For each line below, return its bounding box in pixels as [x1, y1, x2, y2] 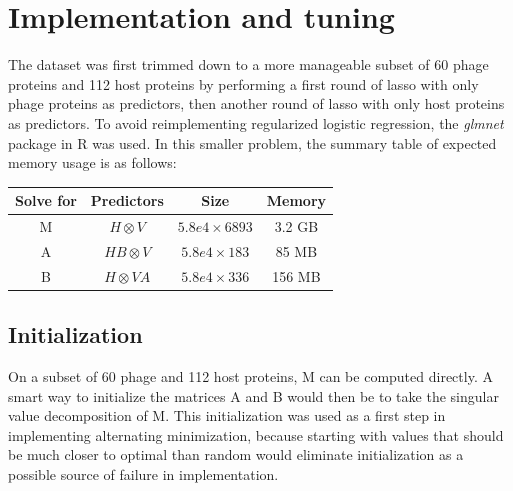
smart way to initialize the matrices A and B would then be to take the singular [8, 385, 499, 406]
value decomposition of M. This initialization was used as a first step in [8, 405, 446, 426]
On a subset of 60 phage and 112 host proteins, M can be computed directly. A [8, 366, 493, 387]
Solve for [15, 190, 77, 211]
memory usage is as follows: [8, 152, 177, 173]
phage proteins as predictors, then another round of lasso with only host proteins [8, 93, 505, 114]
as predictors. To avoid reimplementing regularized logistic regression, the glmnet [8, 112, 504, 133]
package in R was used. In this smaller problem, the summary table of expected [8, 132, 497, 153]
